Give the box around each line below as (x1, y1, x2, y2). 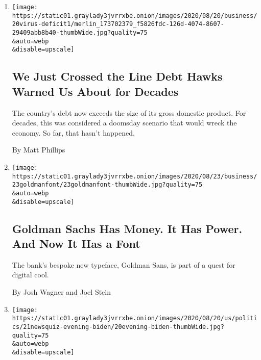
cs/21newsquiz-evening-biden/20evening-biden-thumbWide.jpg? (12, 323, 225, 330)
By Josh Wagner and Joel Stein (12, 286, 111, 297)
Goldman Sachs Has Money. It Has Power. (12, 220, 243, 236)
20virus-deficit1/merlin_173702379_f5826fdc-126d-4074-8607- (12, 20, 225, 28)
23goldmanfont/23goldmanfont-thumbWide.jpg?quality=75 (12, 181, 203, 189)
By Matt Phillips (12, 144, 65, 155)
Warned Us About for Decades (12, 83, 179, 99)
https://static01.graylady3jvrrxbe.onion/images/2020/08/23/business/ (12, 172, 257, 180)
